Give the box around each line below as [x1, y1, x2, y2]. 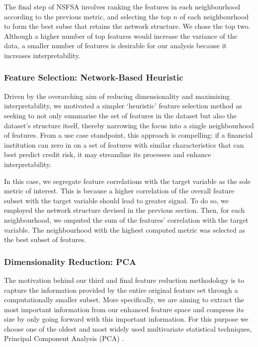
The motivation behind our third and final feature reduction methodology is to [4, 274, 244, 285]
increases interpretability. [4, 50, 81, 60]
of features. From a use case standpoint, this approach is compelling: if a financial [4, 130, 253, 140]
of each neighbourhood [179, 11, 249, 21]
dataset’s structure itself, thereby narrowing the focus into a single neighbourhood [4, 120, 254, 130]
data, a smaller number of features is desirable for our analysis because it [4, 40, 227, 51]
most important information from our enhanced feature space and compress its [4, 304, 244, 314]
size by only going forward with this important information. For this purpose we [4, 314, 249, 324]
